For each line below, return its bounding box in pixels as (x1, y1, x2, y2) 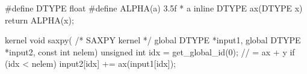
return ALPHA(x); (5, 13, 74, 26)
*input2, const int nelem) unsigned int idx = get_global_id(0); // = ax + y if (5, 45, 295, 58)
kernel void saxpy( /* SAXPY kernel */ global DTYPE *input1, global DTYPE (5, 34, 301, 46)
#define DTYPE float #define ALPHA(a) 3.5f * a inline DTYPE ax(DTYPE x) (5, 2, 303, 14)
